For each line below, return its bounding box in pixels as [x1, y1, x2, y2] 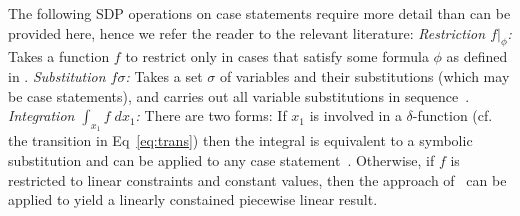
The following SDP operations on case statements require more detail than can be [8, 3, 511, 23]
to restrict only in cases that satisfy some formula [125, 46, 429, 67]
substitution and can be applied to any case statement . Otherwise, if [8, 149, 435, 170]
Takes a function [8, 46, 110, 67]
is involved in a [309, 105, 402, 126]
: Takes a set [125, 65, 203, 86]
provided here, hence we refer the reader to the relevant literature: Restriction [8, 22, 486, 43]
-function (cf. [412, 105, 493, 126]
